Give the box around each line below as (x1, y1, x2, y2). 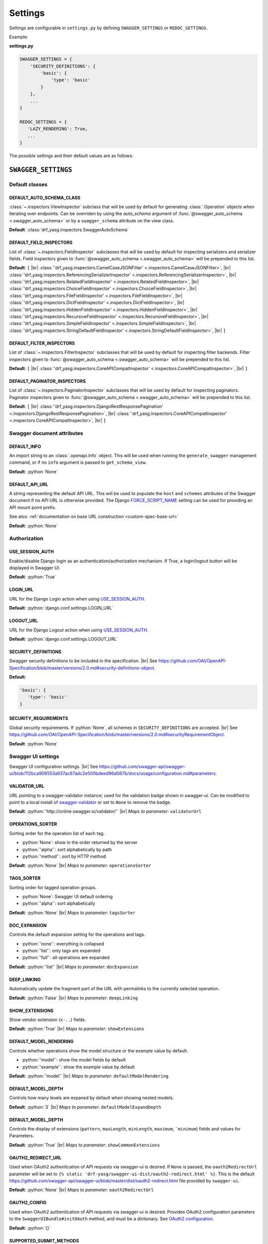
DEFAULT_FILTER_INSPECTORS (9, 340, 75, 346)
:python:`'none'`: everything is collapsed (21, 940, 104, 946)
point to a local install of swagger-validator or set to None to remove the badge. (9, 799, 171, 805)
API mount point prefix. (9, 504, 57, 510)
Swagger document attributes (9, 429, 83, 436)
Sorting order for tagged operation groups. (9, 884, 97, 890)
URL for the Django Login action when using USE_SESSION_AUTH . (9, 596, 146, 602)
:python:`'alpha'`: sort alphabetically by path (21, 846, 112, 852)
